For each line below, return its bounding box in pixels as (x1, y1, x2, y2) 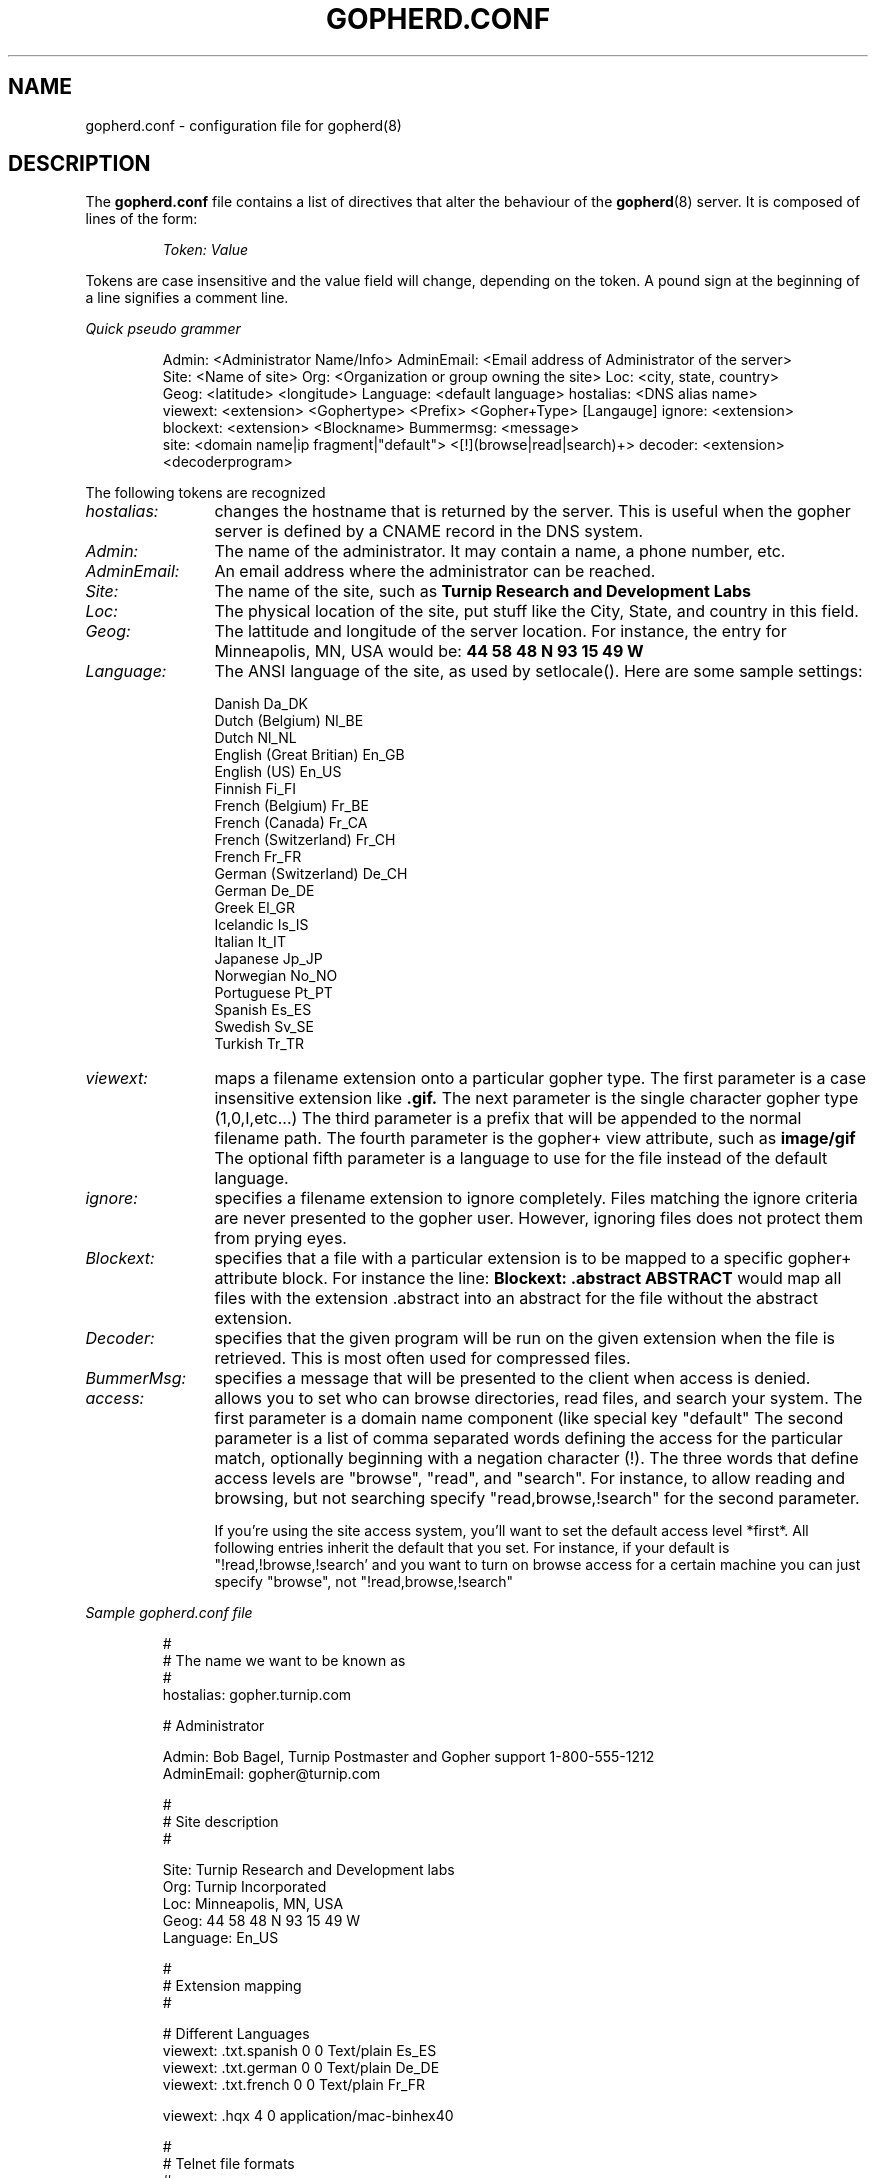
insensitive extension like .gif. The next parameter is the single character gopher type (214, 1088, 859, 1109)
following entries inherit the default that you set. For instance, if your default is (214, 1539, 730, 1557)
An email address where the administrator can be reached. (214, 561, 656, 582)
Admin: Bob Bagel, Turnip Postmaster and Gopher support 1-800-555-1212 (162, 1748, 655, 1766)
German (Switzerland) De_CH (214, 865, 408, 883)
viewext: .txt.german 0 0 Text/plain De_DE (162, 2059, 440, 2077)
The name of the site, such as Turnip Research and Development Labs (214, 581, 752, 602)
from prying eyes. (214, 1228, 347, 1249)
